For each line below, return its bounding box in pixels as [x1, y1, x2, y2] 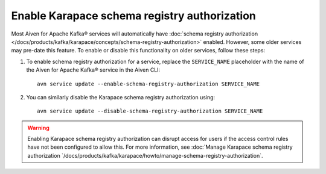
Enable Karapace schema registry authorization [11, 9, 256, 22]
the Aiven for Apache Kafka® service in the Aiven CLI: [26, 66, 161, 73]
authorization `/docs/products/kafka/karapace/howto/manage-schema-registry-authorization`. [27, 152, 263, 159]
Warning [27, 124, 50, 131]
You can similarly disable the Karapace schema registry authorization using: [26, 93, 216, 101]
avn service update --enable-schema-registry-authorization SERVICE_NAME [37, 80, 260, 87]
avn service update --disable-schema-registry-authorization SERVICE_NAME [37, 108, 263, 114]
